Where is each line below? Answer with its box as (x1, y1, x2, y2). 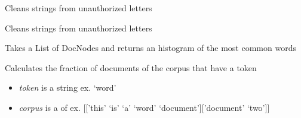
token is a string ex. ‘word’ (19, 81, 116, 94)
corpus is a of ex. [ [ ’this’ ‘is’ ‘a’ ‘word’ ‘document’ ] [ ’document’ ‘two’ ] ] (19, 101, 270, 113)
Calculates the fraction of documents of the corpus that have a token (5, 61, 257, 74)
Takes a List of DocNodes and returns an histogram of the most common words (5, 42, 296, 54)
